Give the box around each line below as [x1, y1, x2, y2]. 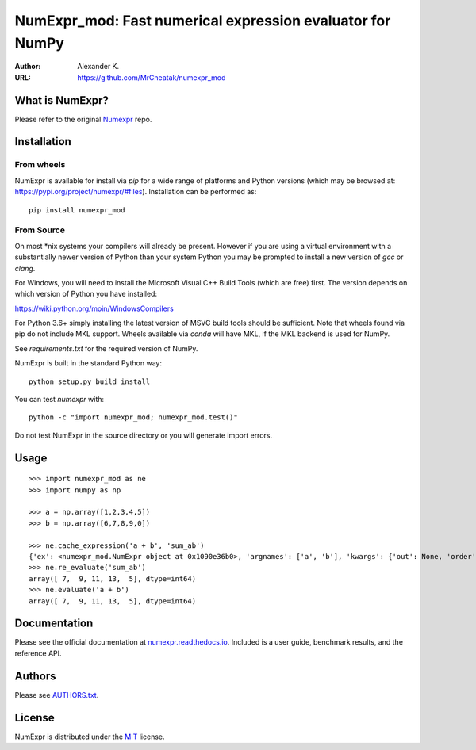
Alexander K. [77, 62, 120, 71]
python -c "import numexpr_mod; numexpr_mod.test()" [29, 413, 238, 422]
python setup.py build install [29, 377, 151, 386]
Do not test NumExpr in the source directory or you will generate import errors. [14, 430, 273, 440]
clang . [14, 263, 36, 273]
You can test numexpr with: [14, 395, 105, 404]
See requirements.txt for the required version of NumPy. [14, 343, 198, 353]
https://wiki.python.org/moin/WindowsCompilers [14, 304, 174, 313]
